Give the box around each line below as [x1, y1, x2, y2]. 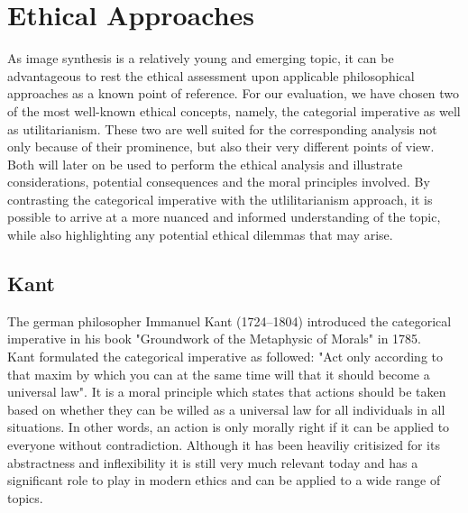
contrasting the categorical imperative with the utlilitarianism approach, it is [7, 189, 433, 208]
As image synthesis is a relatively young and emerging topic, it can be [7, 49, 394, 68]
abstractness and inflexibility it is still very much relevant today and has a [7, 453, 418, 472]
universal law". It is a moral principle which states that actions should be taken [7, 382, 446, 401]
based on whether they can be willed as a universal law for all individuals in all [7, 399, 445, 418]
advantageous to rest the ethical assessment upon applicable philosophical [7, 66, 415, 85]
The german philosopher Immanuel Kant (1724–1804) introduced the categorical [7, 311, 452, 330]
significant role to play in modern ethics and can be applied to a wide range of [7, 471, 441, 490]
